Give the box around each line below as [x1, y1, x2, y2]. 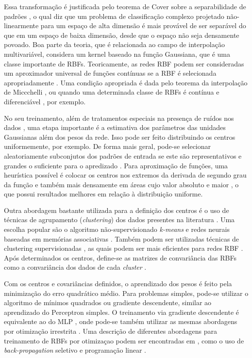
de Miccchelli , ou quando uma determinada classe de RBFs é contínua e [4, 87, 219, 97]
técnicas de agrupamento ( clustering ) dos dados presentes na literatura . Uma [4, 214, 235, 225]
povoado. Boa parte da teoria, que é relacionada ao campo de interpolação [4, 39, 225, 49]
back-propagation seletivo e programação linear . [4, 345, 146, 355]
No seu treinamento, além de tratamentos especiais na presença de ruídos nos [4, 113, 234, 123]
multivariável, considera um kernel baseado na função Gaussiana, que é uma [4, 49, 231, 59]
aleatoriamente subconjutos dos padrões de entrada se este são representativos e [4, 150, 242, 161]
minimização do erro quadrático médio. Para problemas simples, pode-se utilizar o [4, 288, 249, 298]
